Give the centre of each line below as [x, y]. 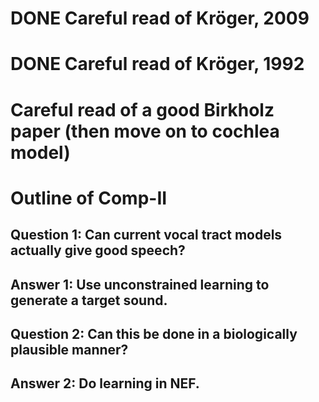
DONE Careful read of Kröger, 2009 [160, 18]
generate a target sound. [89, 300]
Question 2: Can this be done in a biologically [154, 333]
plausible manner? [69, 349]
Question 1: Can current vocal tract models [146, 235]
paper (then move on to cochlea [145, 131]
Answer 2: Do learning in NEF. [105, 383]
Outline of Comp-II [89, 198]
